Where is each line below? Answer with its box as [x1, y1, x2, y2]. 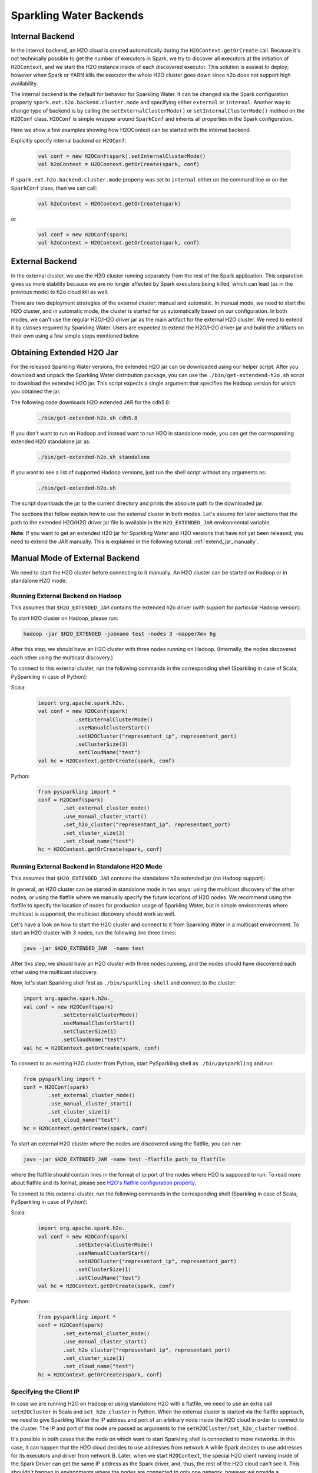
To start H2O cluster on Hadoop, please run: [11, 615, 118, 622]
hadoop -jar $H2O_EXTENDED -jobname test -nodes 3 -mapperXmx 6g [23, 630, 216, 638]
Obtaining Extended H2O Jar [11, 348, 118, 358]
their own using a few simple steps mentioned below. [11, 332, 140, 339]
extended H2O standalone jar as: [11, 438, 91, 445]
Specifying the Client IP [11, 1388, 79, 1396]
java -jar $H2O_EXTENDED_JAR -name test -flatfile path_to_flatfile [23, 1155, 226, 1162]
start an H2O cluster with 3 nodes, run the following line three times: [11, 929, 177, 936]
